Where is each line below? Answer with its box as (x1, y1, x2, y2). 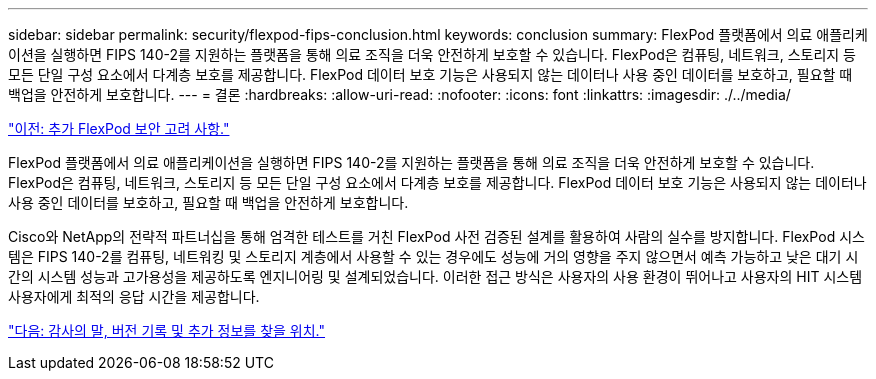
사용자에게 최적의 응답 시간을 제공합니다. (8, 288, 260, 305)
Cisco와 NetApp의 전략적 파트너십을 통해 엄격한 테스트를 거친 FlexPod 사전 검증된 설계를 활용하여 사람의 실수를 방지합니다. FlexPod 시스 (8, 228, 865, 245)
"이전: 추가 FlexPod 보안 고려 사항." (8, 120, 230, 137)
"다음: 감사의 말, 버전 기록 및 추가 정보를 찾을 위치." (8, 322, 326, 339)
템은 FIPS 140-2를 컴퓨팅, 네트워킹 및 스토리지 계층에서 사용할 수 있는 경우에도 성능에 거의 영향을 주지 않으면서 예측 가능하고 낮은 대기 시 (8, 248, 859, 265)
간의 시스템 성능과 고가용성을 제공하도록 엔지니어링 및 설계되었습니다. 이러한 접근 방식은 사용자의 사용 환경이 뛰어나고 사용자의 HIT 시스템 (8, 268, 863, 285)
